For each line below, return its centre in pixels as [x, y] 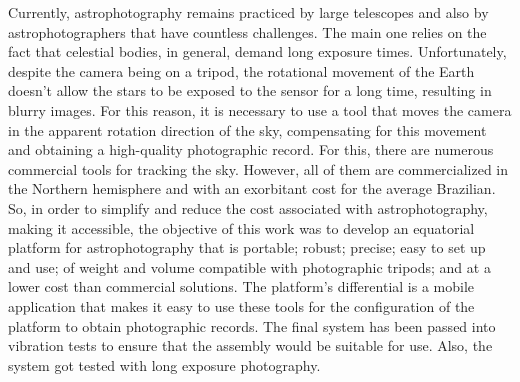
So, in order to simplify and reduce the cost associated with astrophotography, [248, 207]
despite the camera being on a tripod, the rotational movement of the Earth [241, 70]
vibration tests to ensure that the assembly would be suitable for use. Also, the [250, 345]
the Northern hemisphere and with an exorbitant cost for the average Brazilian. [252, 188]
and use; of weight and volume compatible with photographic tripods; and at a [249, 266]
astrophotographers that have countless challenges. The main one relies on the [247, 31]
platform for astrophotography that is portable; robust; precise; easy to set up [247, 247]
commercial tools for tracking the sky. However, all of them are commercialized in [258, 168]
